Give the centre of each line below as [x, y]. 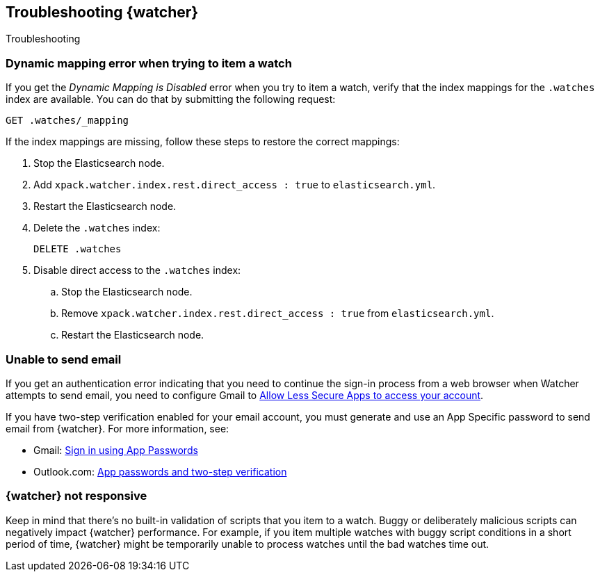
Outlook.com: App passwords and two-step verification [160, 471]
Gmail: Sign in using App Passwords [116, 450]
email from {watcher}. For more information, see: [117, 428]
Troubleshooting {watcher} [102, 12]
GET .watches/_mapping [67, 121]
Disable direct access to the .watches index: [137, 270]
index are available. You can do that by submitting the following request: [171, 99]
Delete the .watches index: [97, 228]
